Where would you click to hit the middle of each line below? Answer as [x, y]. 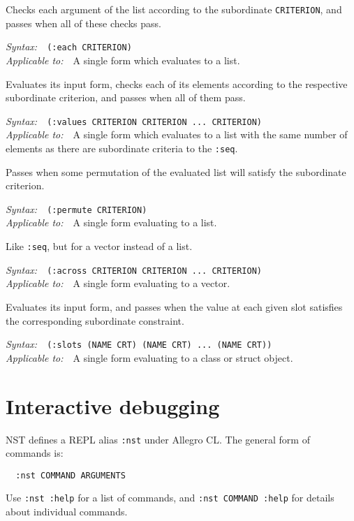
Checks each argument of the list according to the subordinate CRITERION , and [174, 9]
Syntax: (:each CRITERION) [69, 46]
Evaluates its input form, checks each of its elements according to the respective [177, 83]
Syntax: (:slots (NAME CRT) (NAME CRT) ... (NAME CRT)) [139, 344]
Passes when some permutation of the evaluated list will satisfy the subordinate [176, 171]
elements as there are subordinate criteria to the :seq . [122, 148]
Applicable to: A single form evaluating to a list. [111, 222]
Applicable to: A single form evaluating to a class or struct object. [149, 357]
